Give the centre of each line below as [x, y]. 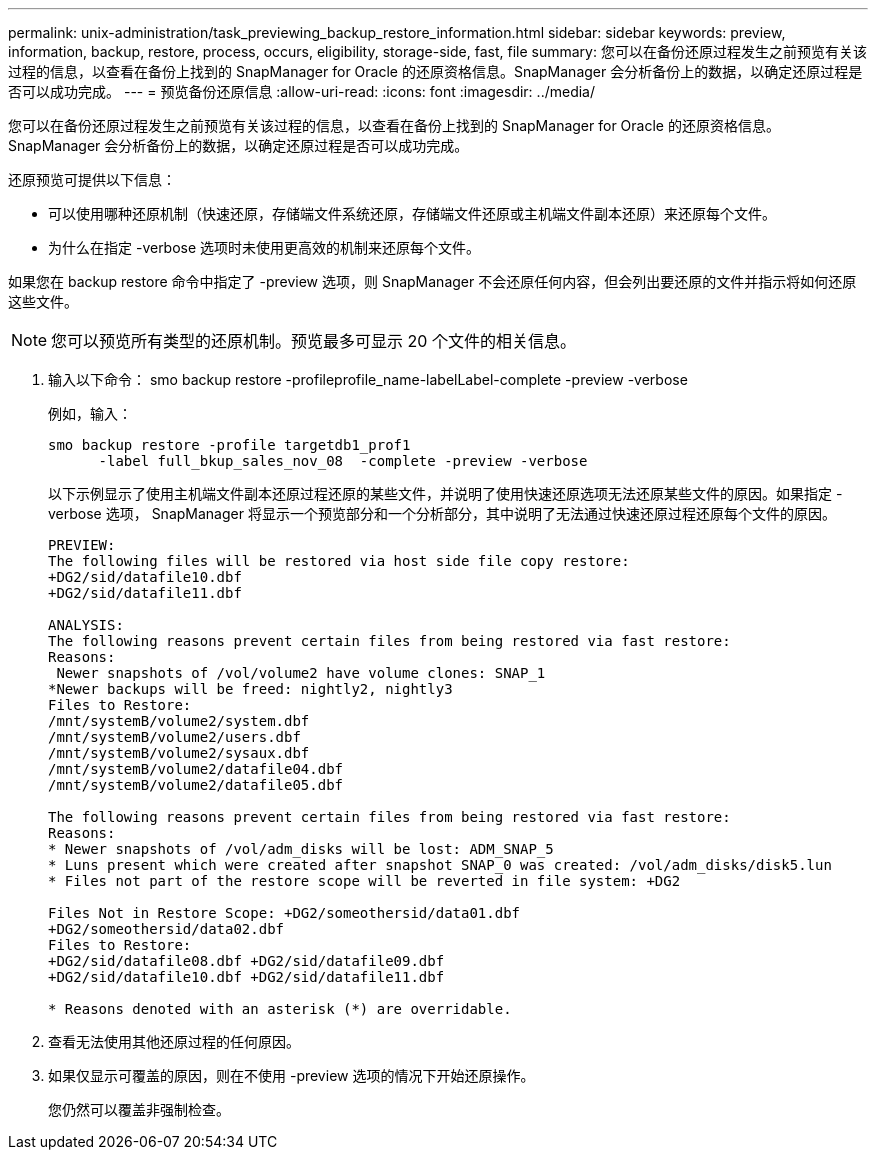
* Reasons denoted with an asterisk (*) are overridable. [280, 1009]
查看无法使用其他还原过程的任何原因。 [174, 1041]
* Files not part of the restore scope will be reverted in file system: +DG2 [364, 881]
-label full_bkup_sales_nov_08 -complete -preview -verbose [343, 461]
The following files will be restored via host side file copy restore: [339, 561]
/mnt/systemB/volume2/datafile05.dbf [196, 785]
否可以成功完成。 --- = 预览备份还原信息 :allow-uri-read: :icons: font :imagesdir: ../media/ [302, 91]
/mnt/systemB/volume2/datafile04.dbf [196, 769]
